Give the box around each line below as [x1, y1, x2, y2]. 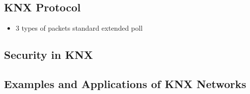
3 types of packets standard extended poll [15, 23, 143, 33]
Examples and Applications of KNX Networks [4, 76, 247, 91]
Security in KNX [4, 47, 93, 62]
